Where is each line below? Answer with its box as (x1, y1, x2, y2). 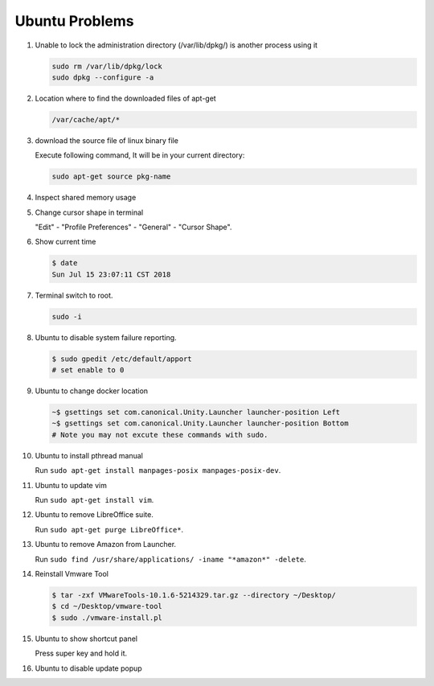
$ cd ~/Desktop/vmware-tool (51, 602, 162, 611)
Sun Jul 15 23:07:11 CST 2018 (51, 269, 171, 279)
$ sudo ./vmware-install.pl (51, 613, 162, 622)
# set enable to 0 (51, 366, 125, 375)
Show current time (35, 237, 96, 247)
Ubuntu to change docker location (35, 386, 149, 396)
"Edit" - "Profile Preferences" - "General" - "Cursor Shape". (35, 222, 232, 232)
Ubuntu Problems (14, 12, 134, 30)
